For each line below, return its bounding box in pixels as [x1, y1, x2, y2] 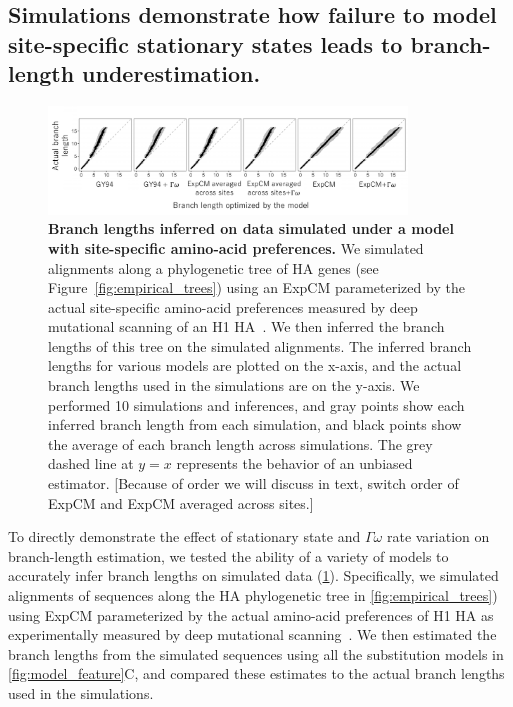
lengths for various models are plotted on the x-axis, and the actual [48, 355, 462, 376]
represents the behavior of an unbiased [176, 453, 413, 474]
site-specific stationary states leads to [8, 28, 403, 59]
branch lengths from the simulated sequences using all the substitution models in [8, 643, 504, 664]
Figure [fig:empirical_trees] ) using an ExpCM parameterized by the [48, 277, 465, 298]
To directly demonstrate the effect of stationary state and [8, 526, 361, 547]
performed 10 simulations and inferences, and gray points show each [48, 394, 465, 415]
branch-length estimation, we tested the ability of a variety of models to [8, 545, 449, 566]
